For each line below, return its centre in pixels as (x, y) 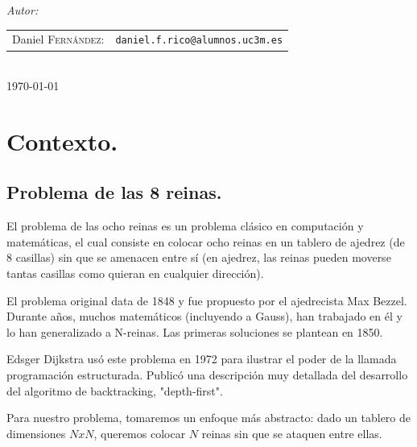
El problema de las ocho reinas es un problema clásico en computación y (185, 226)
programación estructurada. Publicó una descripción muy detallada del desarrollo (207, 375)
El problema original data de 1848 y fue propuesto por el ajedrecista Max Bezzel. (207, 300)
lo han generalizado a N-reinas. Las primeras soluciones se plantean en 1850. (195, 331)
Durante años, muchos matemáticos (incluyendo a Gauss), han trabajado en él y (204, 316)
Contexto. (62, 141)
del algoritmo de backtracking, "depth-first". (115, 390)
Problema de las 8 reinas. (114, 192)
